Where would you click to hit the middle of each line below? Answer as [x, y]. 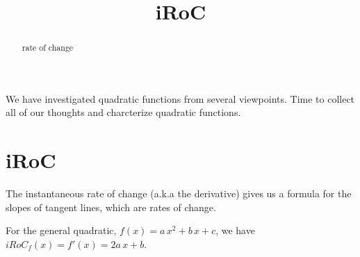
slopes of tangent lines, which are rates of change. [111, 207]
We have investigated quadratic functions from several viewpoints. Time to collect [180, 98]
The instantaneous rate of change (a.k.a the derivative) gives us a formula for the [179, 193]
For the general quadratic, [61, 230]
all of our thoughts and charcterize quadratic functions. [123, 112]
